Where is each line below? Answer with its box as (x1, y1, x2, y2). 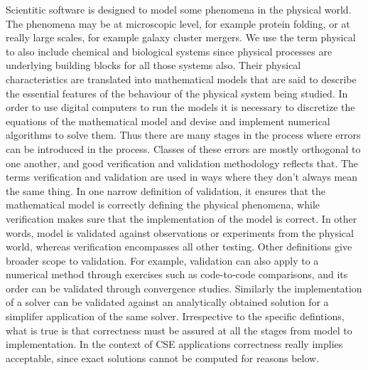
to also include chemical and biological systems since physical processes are (6, 43, 332, 58)
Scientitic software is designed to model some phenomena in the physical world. (6, 2, 352, 16)
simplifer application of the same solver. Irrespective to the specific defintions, (6, 309, 345, 324)
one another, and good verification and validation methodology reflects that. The (6, 155, 359, 170)
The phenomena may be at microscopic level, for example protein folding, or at (6, 16, 350, 31)
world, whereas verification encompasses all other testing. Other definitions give (6, 239, 352, 254)
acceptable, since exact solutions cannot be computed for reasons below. (6, 350, 320, 365)
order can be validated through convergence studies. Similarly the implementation (6, 280, 362, 295)
